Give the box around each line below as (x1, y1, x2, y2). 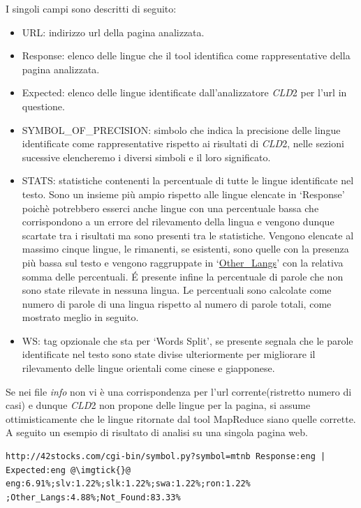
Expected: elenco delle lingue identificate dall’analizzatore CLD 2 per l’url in (22, 85, 347, 100)
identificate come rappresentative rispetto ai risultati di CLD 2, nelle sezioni (22, 136, 344, 151)
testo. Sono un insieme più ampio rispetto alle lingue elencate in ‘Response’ (22, 186, 345, 201)
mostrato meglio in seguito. (22, 310, 139, 324)
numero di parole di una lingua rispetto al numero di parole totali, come (22, 296, 332, 311)
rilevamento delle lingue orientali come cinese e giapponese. (22, 361, 275, 375)
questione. (22, 98, 65, 113)
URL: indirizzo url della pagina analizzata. (22, 24, 205, 39)
